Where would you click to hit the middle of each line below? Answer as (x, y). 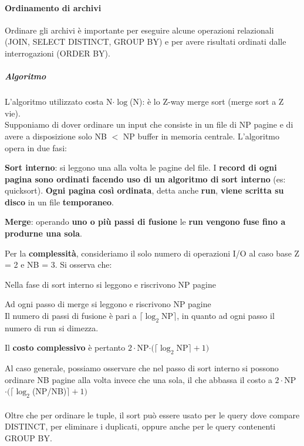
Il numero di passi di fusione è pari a (71, 316)
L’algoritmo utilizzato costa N (59, 101)
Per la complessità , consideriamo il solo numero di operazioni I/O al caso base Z (152, 253)
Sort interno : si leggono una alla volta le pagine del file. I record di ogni (141, 167)
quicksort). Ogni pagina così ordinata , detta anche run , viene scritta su (144, 190)
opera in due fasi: (36, 147)
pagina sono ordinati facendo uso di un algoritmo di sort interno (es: (145, 179)
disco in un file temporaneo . (60, 202)
